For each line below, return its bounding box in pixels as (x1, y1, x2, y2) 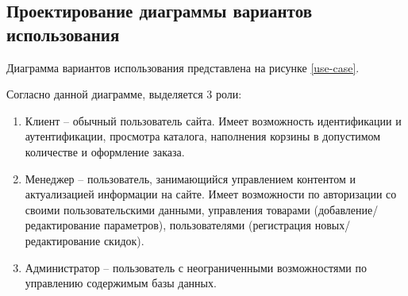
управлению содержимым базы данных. (25, 275, 217, 291)
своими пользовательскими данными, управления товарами (25, 201, 310, 217)
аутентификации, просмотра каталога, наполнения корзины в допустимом (25, 128, 381, 144)
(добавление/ (314, 201, 379, 217)
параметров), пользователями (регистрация (103, 217, 311, 233)
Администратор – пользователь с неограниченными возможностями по (25, 259, 367, 275)
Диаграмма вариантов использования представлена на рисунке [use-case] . (6, 59, 360, 75)
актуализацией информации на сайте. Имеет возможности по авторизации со (25, 186, 397, 202)
